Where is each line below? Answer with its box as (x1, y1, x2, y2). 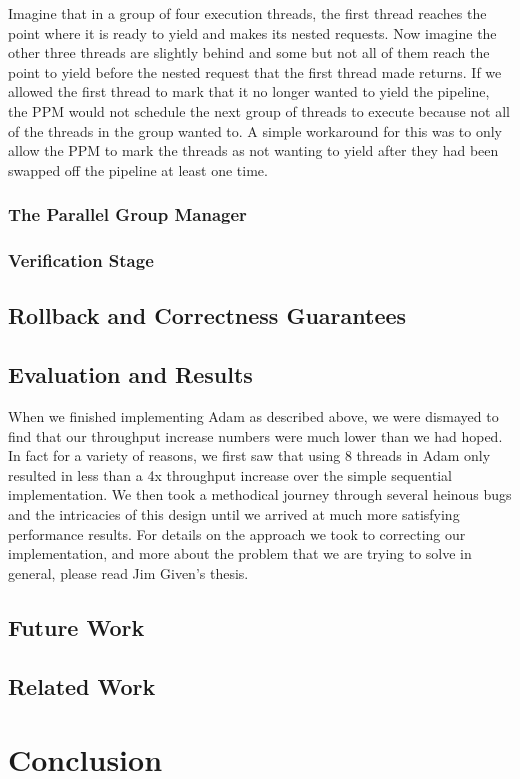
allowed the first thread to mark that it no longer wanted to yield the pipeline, (8, 81, 490, 102)
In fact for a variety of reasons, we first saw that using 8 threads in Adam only (8, 445, 491, 466)
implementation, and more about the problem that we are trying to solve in (8, 543, 472, 564)
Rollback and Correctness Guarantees (8, 300, 407, 331)
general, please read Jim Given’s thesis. (8, 562, 249, 583)
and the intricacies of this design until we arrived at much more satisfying (8, 503, 460, 524)
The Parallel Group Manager (8, 202, 247, 227)
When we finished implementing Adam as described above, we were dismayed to (8, 406, 499, 427)
